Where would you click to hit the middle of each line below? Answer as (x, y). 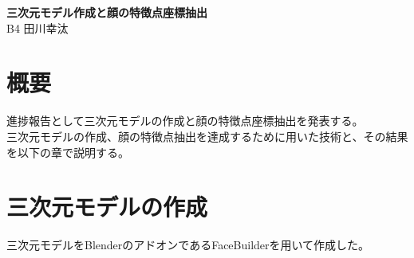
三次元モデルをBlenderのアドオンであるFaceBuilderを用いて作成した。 (188, 245)
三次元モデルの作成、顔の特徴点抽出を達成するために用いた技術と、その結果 (207, 136)
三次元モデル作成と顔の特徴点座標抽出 (107, 12)
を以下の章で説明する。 (68, 152)
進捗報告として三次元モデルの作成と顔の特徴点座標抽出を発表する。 (185, 121)
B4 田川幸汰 (37, 27)
